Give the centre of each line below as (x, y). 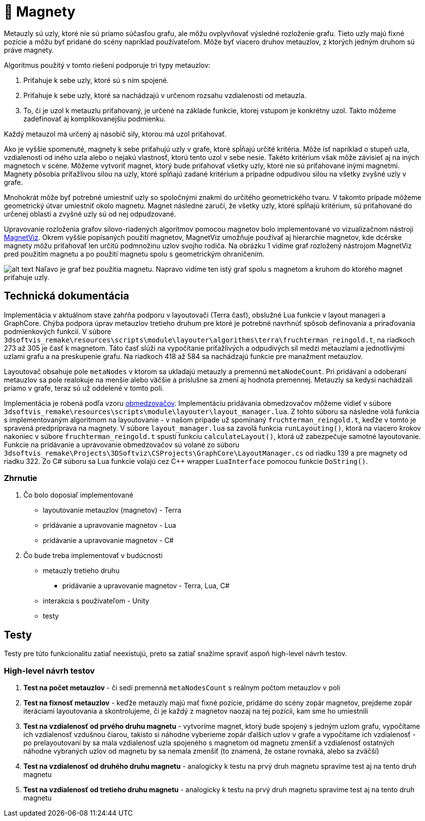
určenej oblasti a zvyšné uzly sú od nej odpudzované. (90, 214)
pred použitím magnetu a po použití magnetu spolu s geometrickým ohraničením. (134, 254)
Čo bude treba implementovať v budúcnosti (93, 556)
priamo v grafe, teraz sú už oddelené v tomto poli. (84, 388)
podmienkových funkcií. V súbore (58, 331)
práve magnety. (29, 50)
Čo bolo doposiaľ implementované (78, 495)
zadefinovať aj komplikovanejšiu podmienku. (95, 119)
